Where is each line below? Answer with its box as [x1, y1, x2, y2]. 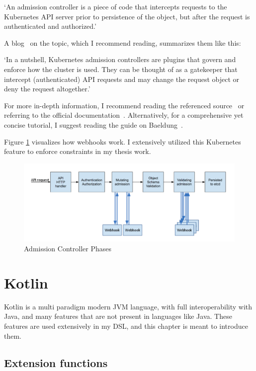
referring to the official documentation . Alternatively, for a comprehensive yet [4, 110, 244, 120]
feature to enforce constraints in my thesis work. [4, 146, 151, 156]
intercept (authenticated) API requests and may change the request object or [4, 74, 240, 84]
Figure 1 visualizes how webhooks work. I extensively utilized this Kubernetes [4, 136, 241, 147]
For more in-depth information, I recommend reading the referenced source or [4, 100, 245, 110]
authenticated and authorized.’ [4, 21, 96, 31]
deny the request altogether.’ [4, 83, 90, 94]
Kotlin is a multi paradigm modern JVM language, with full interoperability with [4, 301, 253, 311]
